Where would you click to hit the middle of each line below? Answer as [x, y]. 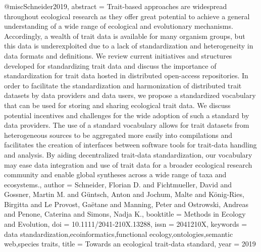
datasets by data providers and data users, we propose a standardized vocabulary [130, 95]
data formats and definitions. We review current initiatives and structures [118, 55]
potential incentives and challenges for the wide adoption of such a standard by [127, 115]
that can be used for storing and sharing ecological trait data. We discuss [117, 105]
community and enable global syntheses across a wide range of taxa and [115, 174]
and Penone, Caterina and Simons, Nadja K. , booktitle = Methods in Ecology [125, 214]
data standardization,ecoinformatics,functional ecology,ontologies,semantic [119, 234]
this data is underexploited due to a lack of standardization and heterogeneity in [129, 46]
